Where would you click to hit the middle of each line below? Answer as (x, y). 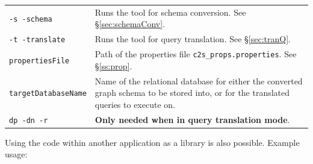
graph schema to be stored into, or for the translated (192, 93)
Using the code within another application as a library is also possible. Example (152, 142)
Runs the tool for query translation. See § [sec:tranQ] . (193, 39)
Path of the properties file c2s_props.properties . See (196, 54)
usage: (16, 154)
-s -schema (31, 19)
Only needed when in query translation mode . (192, 119)
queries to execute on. (135, 104)
